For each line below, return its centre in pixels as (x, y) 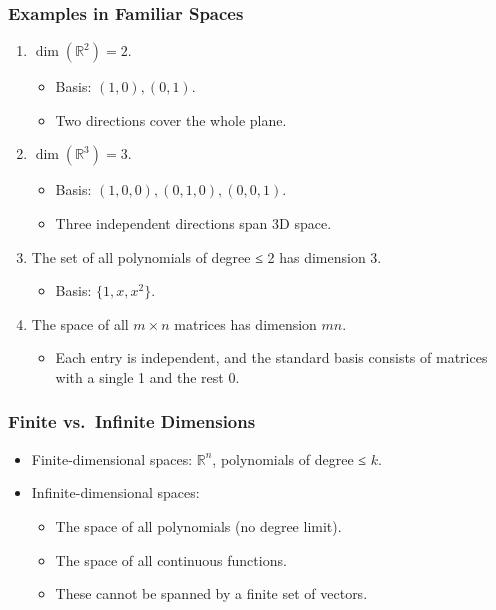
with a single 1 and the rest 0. (147, 376)
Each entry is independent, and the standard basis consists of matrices (271, 357)
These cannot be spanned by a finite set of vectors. (211, 593)
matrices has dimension (245, 323)
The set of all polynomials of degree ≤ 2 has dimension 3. (206, 256)
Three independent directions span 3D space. (193, 223)
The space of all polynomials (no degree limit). (198, 525)
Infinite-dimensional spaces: (115, 492)
